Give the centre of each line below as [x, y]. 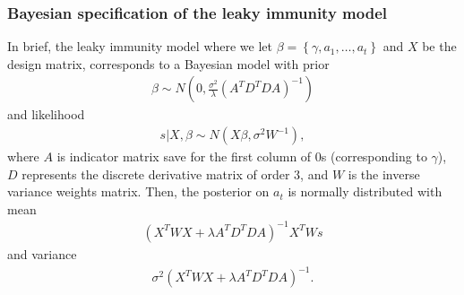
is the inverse [384, 174]
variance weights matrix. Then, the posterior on [138, 191]
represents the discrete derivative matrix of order [156, 174]
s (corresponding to [374, 156]
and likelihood [46, 114]
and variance [42, 253]
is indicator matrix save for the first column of [184, 156]
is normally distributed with [365, 191]
